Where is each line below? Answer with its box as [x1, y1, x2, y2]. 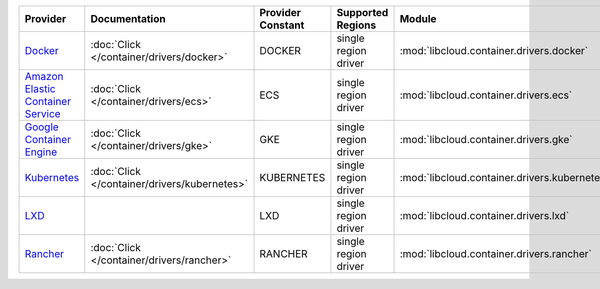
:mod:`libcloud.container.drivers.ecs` [399, 88, 573, 102]
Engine [24, 145, 58, 159]
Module [399, 12, 437, 25]
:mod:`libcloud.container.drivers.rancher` [399, 247, 592, 260]
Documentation [90, 12, 166, 25]
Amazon [24, 70, 64, 83]
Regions [336, 18, 377, 32]
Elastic [24, 82, 56, 95]
